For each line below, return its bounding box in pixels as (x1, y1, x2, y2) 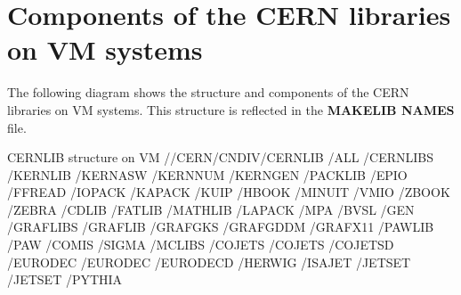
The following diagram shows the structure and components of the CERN (7, 83, 409, 102)
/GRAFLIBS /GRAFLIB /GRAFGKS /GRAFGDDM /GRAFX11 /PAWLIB (7, 217, 434, 236)
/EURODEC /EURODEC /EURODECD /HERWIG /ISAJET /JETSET (7, 252, 411, 271)
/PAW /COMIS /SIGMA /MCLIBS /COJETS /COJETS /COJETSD (7, 235, 394, 254)
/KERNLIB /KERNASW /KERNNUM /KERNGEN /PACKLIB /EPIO (7, 165, 408, 184)
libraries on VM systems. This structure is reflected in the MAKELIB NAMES (7, 100, 455, 119)
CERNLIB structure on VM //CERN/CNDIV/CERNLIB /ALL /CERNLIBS (7, 148, 434, 167)
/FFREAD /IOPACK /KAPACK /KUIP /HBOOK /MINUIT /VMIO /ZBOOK (7, 183, 450, 201)
